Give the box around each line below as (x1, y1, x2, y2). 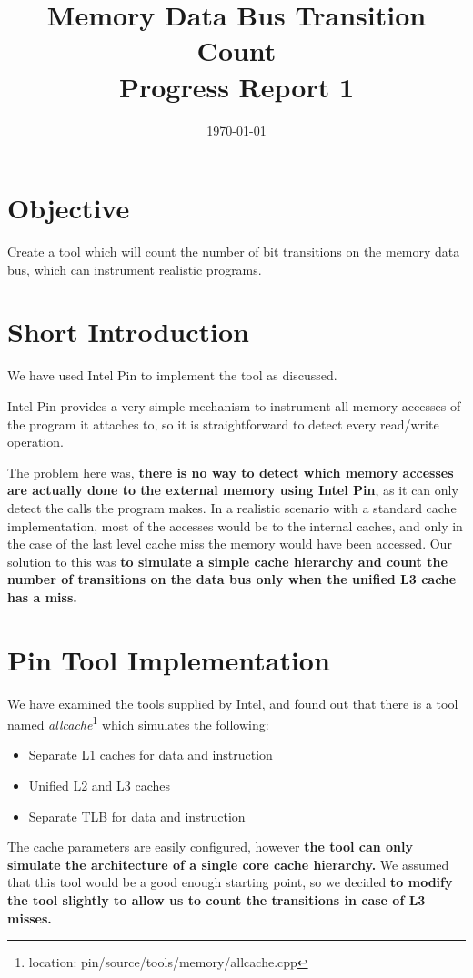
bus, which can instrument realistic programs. (7, 259, 262, 278)
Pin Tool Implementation (7, 640, 330, 678)
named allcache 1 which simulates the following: (7, 712, 269, 733)
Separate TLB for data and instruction (28, 806, 246, 825)
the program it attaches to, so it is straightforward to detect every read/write (7, 414, 439, 433)
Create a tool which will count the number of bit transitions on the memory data (7, 242, 460, 261)
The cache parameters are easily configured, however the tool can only (7, 837, 414, 856)
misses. (7, 908, 52, 927)
